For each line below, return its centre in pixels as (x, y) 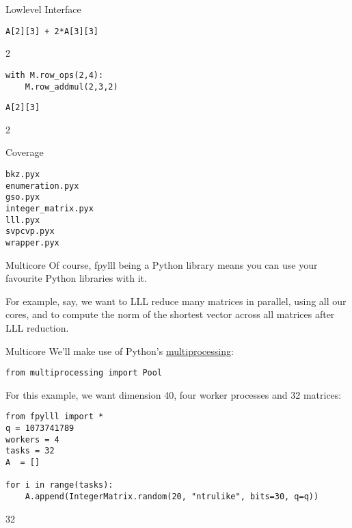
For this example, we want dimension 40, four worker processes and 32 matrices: (174, 394)
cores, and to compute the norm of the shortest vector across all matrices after (170, 314)
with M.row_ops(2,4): (55, 75)
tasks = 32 (30, 451)
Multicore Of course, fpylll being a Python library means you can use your (162, 264)
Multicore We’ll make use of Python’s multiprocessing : (120, 351)
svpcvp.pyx (30, 232)
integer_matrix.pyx (50, 208)
